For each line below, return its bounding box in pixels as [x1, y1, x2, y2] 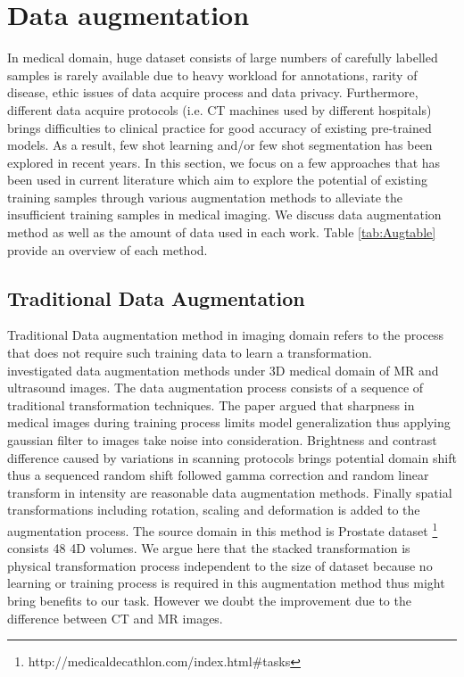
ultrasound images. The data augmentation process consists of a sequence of [7, 378, 424, 397]
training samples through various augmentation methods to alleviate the [7, 187, 403, 206]
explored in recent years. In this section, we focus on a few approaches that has [7, 153, 441, 171]
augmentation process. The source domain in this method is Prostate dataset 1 [7, 518, 438, 540]
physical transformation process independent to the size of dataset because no [7, 556, 433, 574]
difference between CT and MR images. [7, 608, 223, 627]
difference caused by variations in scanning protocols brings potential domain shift [7, 448, 457, 466]
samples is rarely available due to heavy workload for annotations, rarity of [7, 65, 418, 84]
